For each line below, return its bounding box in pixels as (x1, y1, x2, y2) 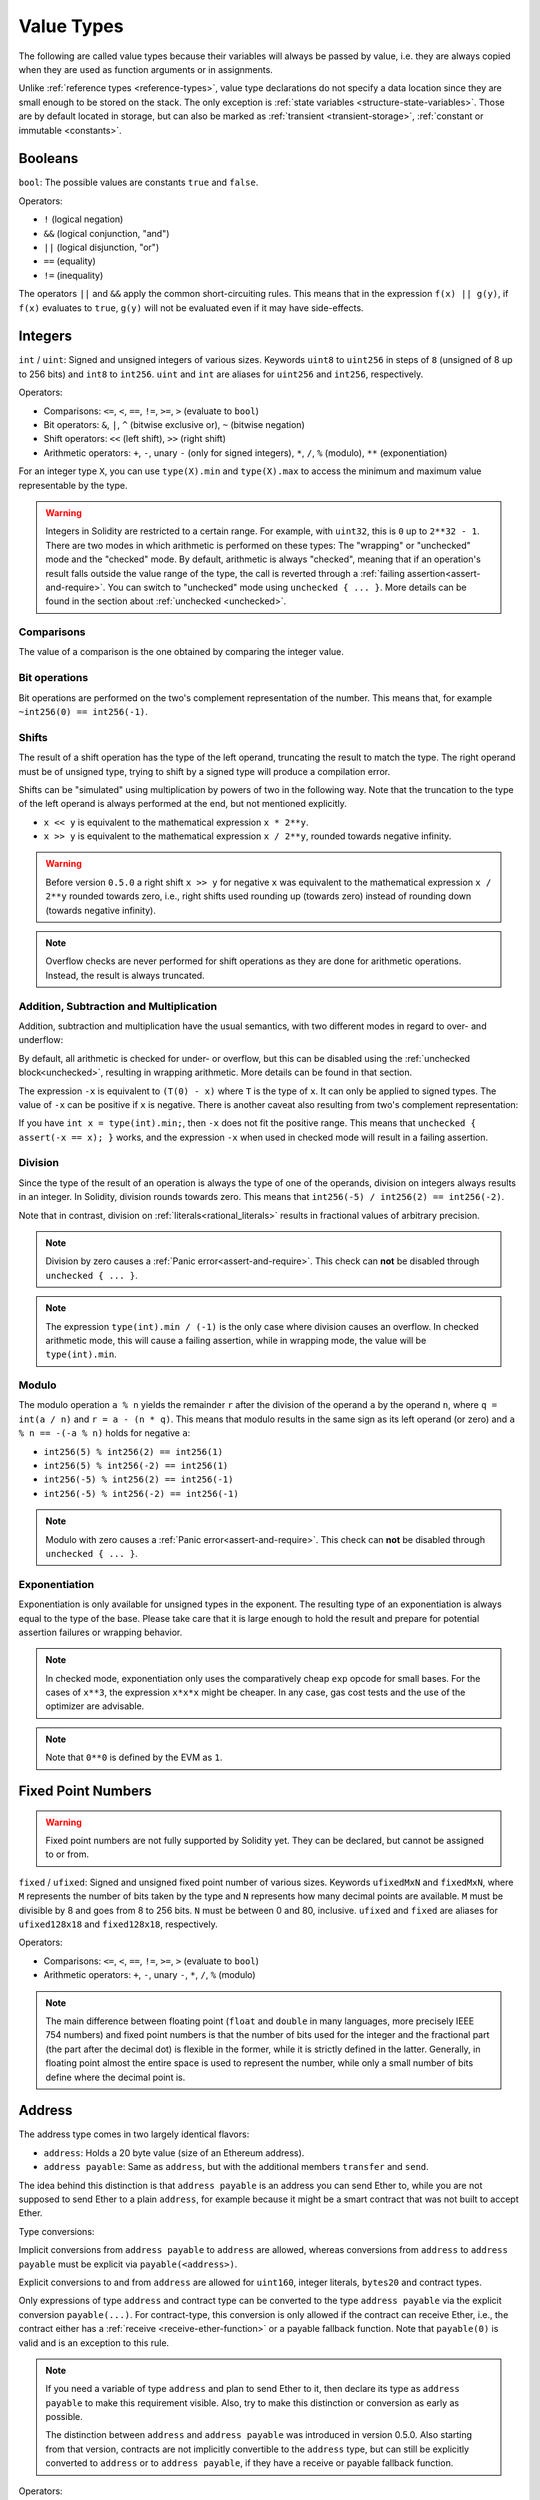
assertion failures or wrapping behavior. (18, 1626, 183, 1638)
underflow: (18, 1034, 64, 1046)
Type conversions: (18, 2225, 95, 2237)
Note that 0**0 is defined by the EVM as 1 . (45, 1751, 223, 1764)
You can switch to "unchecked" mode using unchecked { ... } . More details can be (107, 581, 467, 593)
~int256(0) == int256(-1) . (18, 705, 149, 717)
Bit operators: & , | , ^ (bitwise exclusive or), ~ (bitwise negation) (43, 419, 305, 430)
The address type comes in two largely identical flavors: (18, 2128, 250, 2140)
